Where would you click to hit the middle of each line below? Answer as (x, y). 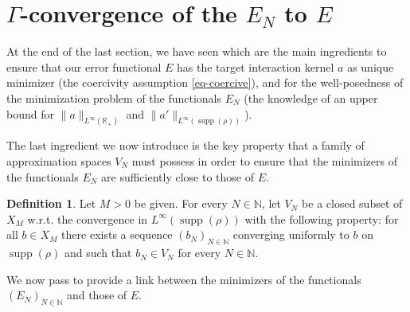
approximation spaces (59, 160)
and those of (97, 295)
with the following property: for (322, 218)
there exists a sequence (117, 234)
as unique (371, 66)
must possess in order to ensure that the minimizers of (264, 160)
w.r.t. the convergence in (88, 218)
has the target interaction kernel (256, 66)
